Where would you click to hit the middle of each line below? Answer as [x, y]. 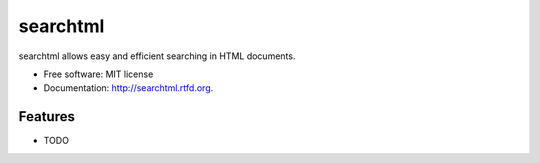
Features [46, 116]
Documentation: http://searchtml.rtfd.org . [128, 88]
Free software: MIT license [98, 74]
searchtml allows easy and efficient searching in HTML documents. [157, 56]
